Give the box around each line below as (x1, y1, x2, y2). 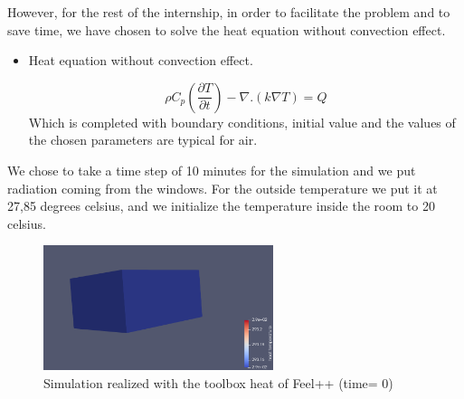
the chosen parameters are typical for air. (28, 130, 258, 149)
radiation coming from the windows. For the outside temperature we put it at (7, 178, 438, 197)
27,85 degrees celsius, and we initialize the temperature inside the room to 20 (7, 196, 435, 215)
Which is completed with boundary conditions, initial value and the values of (28, 112, 456, 131)
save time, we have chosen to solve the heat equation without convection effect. (7, 20, 446, 39)
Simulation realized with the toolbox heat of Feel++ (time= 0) (43, 373, 393, 392)
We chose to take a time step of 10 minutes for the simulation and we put (7, 160, 416, 179)
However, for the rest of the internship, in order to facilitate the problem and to (7, 3, 450, 21)
